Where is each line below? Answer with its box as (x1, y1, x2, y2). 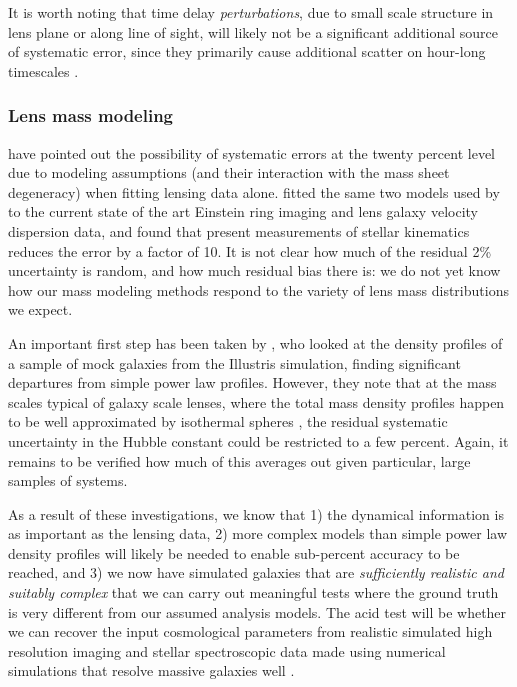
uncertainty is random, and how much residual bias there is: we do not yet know (8, 260, 501, 281)
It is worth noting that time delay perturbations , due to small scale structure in (8, 2, 494, 22)
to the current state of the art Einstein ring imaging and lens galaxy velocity (8, 201, 478, 222)
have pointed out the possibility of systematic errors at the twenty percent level (8, 142, 496, 163)
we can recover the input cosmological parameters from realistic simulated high (8, 621, 493, 642)
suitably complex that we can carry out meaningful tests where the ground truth (8, 582, 499, 603)
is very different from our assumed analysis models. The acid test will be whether (8, 601, 507, 622)
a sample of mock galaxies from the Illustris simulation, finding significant (8, 352, 461, 373)
